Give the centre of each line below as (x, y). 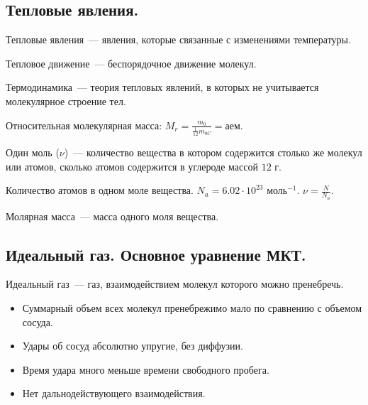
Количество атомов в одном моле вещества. (100, 190)
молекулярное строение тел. (66, 101)
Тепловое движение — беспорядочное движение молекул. (131, 63)
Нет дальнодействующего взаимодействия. (114, 393)
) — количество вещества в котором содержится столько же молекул (213, 152)
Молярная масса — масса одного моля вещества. (112, 216)
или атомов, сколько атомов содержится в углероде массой (132, 166)
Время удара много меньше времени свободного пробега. (146, 369)
